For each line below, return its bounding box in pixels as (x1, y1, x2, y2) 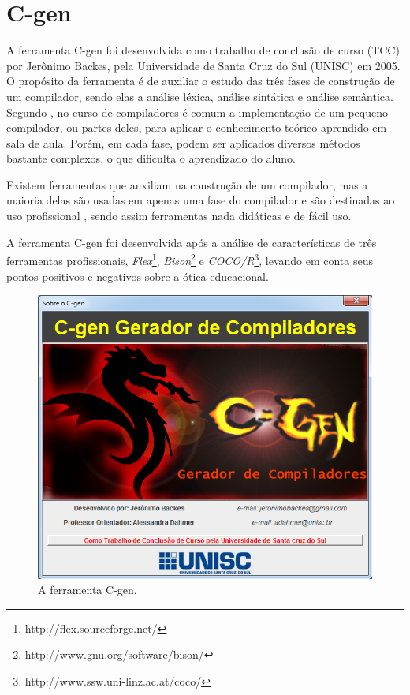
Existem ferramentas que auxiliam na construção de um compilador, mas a (6, 176, 368, 192)
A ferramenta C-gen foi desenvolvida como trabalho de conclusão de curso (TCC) (6, 42, 400, 58)
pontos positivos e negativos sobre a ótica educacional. (6, 267, 269, 284)
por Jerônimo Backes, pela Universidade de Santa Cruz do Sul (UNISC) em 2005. (6, 57, 401, 73)
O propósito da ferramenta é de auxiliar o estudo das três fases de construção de (6, 73, 395, 89)
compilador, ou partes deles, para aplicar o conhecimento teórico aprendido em (6, 119, 387, 136)
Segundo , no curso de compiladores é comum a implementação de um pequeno (6, 103, 388, 120)
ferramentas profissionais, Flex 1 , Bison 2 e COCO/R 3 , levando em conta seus (6, 250, 374, 268)
